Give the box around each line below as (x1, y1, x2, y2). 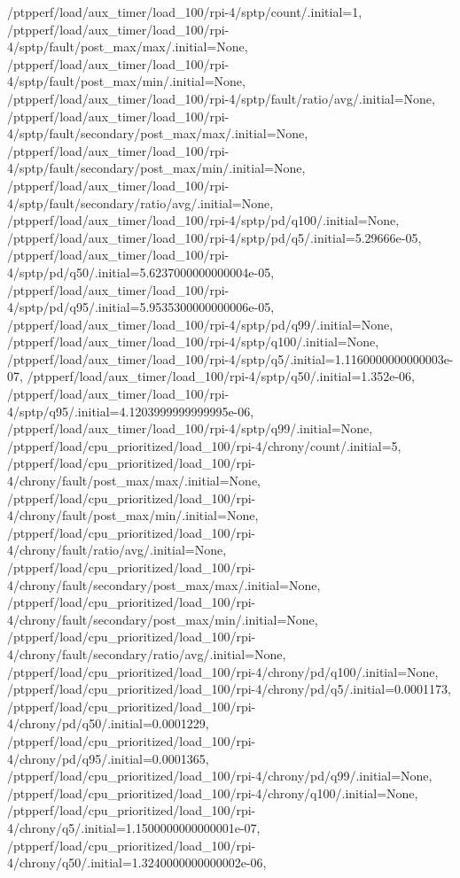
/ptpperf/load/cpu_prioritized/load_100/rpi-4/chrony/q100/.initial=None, (7, 783, 418, 802)
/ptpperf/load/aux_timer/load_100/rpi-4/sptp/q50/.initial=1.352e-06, (27, 367, 415, 385)
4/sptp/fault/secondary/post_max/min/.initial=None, (7, 159, 306, 177)
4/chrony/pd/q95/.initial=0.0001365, (7, 749, 209, 767)
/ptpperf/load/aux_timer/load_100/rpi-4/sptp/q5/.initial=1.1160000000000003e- (7, 349, 454, 368)
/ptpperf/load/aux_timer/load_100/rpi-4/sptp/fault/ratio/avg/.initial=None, (7, 89, 435, 107)
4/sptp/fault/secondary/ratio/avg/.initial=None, (7, 193, 274, 212)
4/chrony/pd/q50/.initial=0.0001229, (7, 714, 209, 733)
